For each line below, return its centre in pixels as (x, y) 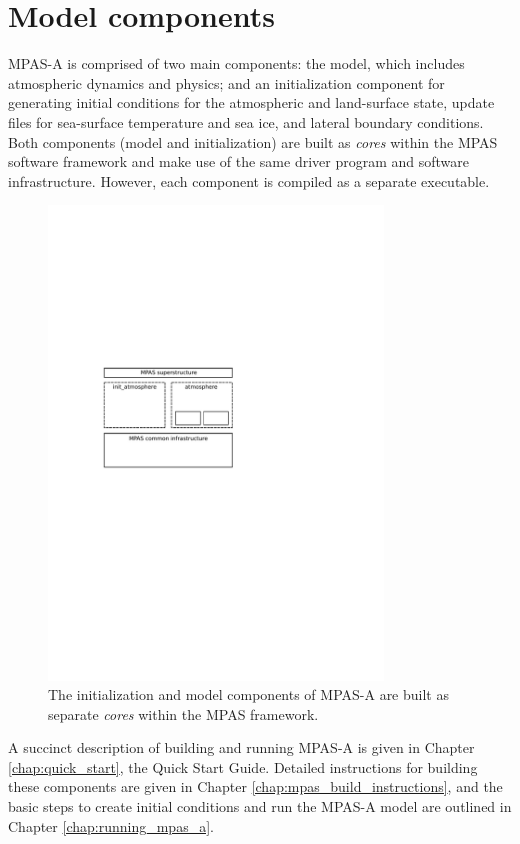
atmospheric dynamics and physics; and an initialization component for (226, 82)
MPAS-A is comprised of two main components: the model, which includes (236, 63)
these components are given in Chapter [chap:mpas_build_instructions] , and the (255, 786)
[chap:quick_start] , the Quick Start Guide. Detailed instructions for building (243, 766)
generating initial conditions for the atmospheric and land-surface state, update (251, 102)
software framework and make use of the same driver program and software (239, 161)
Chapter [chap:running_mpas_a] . (111, 825)
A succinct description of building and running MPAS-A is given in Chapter (241, 747)
